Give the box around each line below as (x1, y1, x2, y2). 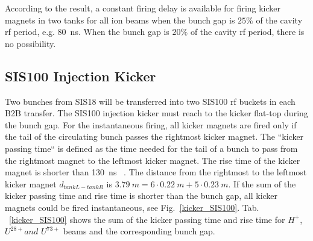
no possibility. (5, 37, 56, 49)
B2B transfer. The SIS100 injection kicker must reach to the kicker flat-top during (5, 107, 308, 119)
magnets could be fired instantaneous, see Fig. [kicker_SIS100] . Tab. (5, 201, 259, 213)
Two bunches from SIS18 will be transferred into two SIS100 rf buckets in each (5, 95, 296, 107)
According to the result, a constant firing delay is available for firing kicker (5, 2, 281, 14)
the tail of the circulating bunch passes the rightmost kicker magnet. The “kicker (5, 130, 304, 143)
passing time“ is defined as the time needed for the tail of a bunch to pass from (5, 142, 298, 154)
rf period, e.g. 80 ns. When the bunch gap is (5, 25, 169, 38)
